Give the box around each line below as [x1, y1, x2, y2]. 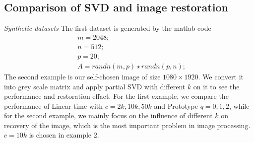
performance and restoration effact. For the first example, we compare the [4, 91, 229, 101]
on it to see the [193, 81, 240, 91]
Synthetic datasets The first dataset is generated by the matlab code [4, 23, 211, 33]
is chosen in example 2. [29, 130, 99, 140]
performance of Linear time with [4, 100, 103, 111]
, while [229, 100, 250, 111]
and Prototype [154, 100, 198, 111]
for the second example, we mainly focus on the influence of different [4, 110, 213, 121]
